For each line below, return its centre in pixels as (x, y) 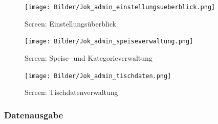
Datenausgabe (34, 115)
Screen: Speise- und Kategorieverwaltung (89, 57)
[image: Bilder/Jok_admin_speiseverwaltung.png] (109, 42)
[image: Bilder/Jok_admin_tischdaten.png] (98, 76)
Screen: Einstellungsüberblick (70, 23)
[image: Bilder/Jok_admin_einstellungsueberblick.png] (120, 7)
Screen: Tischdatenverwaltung (71, 92)
